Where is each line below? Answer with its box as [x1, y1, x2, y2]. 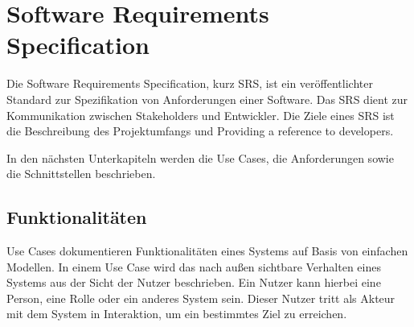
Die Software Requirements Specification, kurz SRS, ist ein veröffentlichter [6, 75, 373, 92]
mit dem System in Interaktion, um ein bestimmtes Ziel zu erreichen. [6, 305, 347, 322]
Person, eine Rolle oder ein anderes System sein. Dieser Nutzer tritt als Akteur [6, 289, 396, 306]
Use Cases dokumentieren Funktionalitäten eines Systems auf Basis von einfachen [6, 242, 408, 259]
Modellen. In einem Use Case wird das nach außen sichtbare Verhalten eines [6, 258, 381, 275]
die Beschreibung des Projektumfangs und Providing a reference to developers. [6, 122, 394, 139]
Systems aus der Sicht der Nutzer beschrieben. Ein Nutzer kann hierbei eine [6, 274, 381, 291]
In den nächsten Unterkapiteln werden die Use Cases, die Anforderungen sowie [6, 149, 394, 166]
